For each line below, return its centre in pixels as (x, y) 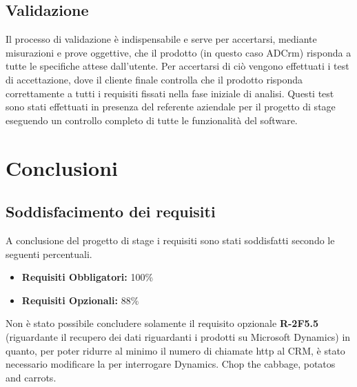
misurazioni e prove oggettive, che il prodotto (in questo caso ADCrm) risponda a (178, 52)
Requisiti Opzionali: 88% (80, 300)
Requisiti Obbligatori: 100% (88, 277)
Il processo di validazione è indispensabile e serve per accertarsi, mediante (161, 39)
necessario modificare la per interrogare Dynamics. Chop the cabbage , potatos (171, 364)
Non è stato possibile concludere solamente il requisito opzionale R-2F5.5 (162, 323)
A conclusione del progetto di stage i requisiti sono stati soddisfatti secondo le (170, 240)
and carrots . (31, 377)
